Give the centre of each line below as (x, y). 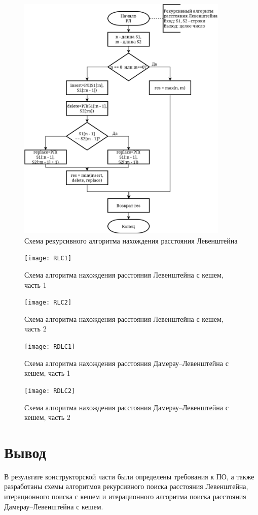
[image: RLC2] (48, 303)
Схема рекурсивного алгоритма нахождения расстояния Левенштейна (131, 240)
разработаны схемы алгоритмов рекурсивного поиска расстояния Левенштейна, (126, 486)
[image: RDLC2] (50, 391)
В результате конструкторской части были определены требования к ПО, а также (129, 476)
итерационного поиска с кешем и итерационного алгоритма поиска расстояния (125, 496)
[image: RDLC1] (50, 347)
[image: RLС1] (48, 259)
